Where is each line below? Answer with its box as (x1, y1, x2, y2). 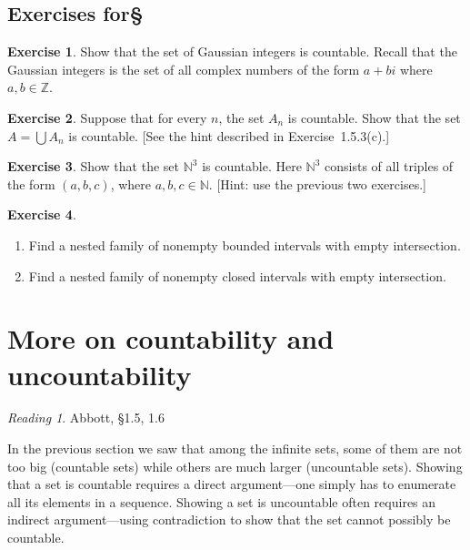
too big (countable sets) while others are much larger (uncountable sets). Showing (7, 456, 463, 475)
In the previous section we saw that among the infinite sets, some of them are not (7, 439, 463, 458)
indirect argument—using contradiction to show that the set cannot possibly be (7, 510, 451, 529)
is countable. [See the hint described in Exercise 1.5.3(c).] (68, 126, 390, 145)
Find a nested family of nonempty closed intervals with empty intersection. (28, 266, 446, 285)
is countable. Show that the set (287, 107, 461, 127)
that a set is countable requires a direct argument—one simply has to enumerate (7, 474, 456, 494)
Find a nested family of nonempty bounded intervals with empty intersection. (28, 235, 461, 254)
